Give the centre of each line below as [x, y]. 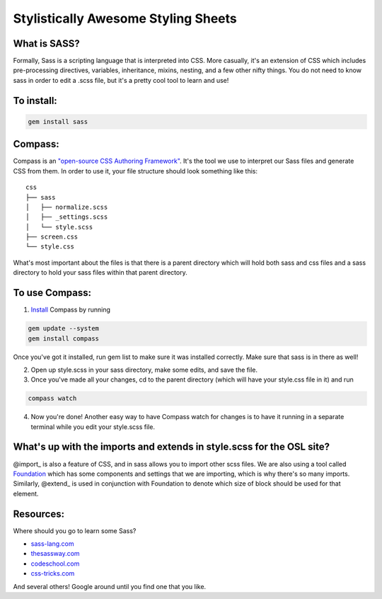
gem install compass [63, 338]
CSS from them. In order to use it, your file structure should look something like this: [135, 171]
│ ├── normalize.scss [67, 207]
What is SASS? [47, 44]
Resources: [39, 514]
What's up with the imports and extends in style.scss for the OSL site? [172, 447]
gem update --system [63, 329]
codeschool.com [55, 564]
